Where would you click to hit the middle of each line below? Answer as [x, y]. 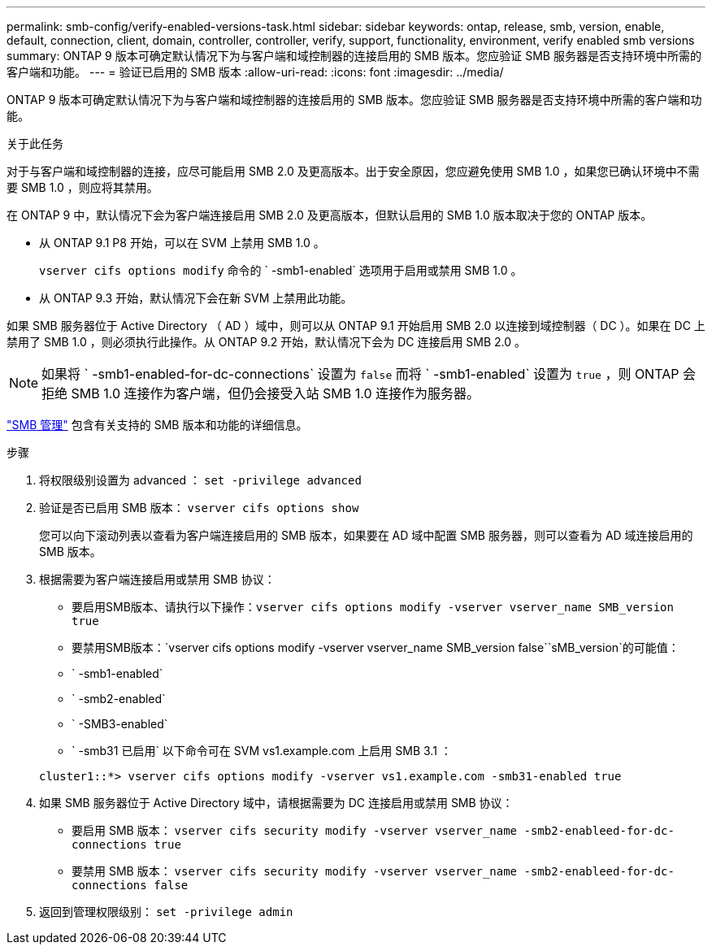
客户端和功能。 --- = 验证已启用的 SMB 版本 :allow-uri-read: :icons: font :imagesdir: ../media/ [255, 72]
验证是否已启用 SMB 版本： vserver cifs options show [199, 508]
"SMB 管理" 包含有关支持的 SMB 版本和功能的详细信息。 [157, 425]
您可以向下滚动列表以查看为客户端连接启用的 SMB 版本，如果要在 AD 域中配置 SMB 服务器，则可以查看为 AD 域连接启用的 [366, 535]
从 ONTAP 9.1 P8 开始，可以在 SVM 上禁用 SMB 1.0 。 [182, 243]
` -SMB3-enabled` [120, 724]
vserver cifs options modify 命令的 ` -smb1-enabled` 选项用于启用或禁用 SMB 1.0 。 [281, 270]
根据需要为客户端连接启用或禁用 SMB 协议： [157, 579]
